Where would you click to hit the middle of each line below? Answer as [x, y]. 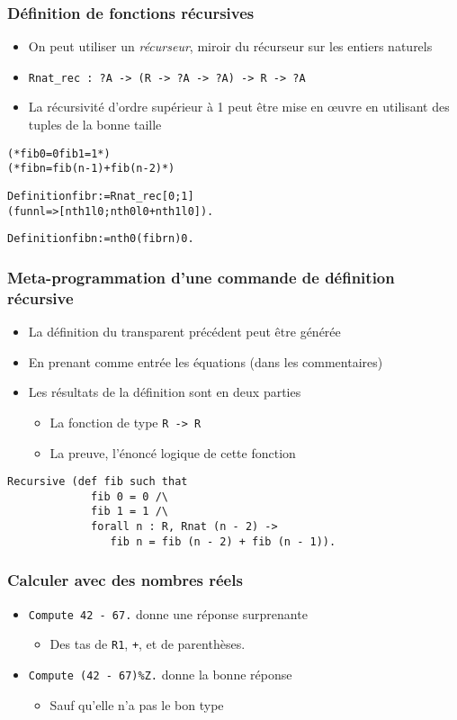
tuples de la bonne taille [95, 125]
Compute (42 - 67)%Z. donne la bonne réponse [160, 674]
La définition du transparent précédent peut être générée [184, 332]
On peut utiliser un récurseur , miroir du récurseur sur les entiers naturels [230, 46]
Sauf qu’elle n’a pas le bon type [137, 704]
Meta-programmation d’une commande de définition [201, 277]
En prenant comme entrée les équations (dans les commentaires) [206, 361]
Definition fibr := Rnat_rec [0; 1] [101, 196]
